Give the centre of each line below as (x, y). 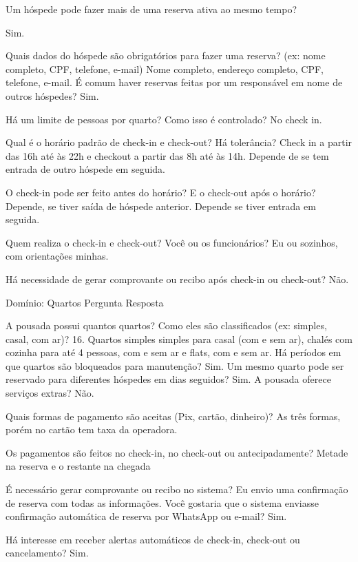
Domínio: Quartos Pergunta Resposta (85, 302)
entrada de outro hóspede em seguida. (86, 169)
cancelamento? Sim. (47, 553)
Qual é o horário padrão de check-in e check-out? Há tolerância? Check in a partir (179, 142)
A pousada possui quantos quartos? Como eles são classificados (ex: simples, (166, 325)
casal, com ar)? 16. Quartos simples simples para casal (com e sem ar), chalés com (179, 339)
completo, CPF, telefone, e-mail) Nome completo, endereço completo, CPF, (165, 69)
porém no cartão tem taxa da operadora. (92, 429)
